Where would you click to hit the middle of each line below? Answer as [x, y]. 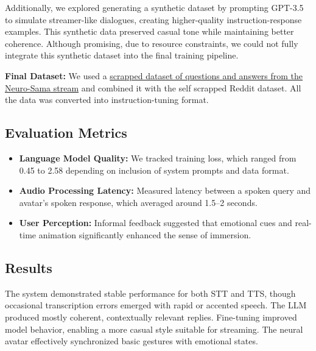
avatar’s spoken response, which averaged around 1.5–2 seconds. [138, 202]
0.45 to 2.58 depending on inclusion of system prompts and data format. [154, 170]
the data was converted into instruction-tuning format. [107, 100]
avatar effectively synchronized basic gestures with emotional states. [132, 341]
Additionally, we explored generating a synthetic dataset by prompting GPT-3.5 [154, 7]
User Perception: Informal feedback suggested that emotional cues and [156, 223]
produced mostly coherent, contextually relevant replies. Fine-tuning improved [151, 317]
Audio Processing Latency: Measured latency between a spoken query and [165, 190]
